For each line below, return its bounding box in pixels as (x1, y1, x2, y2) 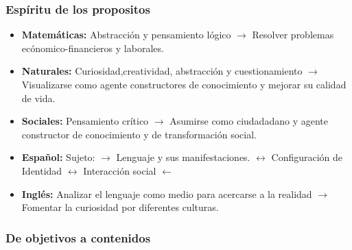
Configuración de (271, 150, 343, 164)
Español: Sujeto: (21, 150, 95, 164)
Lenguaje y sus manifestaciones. (116, 150, 250, 164)
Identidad (21, 163, 62, 177)
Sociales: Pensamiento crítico (21, 114, 149, 128)
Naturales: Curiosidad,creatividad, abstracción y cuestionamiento (21, 64, 303, 78)
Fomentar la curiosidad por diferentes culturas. (21, 200, 219, 214)
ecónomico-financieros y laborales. (21, 40, 164, 55)
